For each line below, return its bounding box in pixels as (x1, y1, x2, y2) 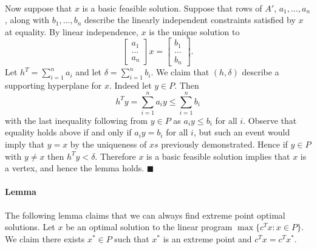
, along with (5, 13, 50, 26)
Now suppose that (5, 1, 72, 14)
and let (75, 66, 102, 78)
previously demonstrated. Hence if (161, 138, 288, 151)
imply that (5, 138, 44, 151)
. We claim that (151, 66, 210, 78)
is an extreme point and (163, 232, 252, 245)
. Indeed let (109, 79, 152, 92)
